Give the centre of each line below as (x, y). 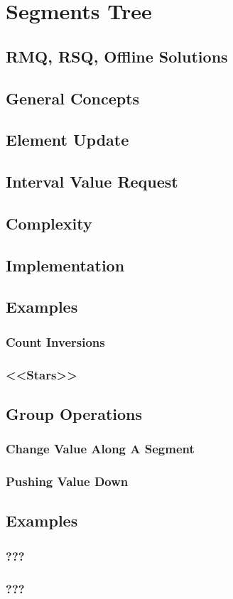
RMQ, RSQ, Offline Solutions (117, 56)
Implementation (65, 265)
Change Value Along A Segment (100, 449)
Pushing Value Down (67, 481)
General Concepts (73, 98)
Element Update (67, 140)
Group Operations (74, 413)
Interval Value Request (92, 182)
